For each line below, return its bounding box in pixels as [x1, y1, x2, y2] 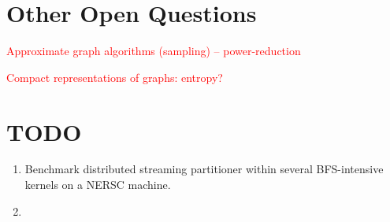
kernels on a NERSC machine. [24, 176, 171, 193]
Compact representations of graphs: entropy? [6, 68, 223, 85]
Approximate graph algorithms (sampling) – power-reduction [6, 43, 301, 59]
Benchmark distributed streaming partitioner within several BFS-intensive [24, 161, 384, 177]
